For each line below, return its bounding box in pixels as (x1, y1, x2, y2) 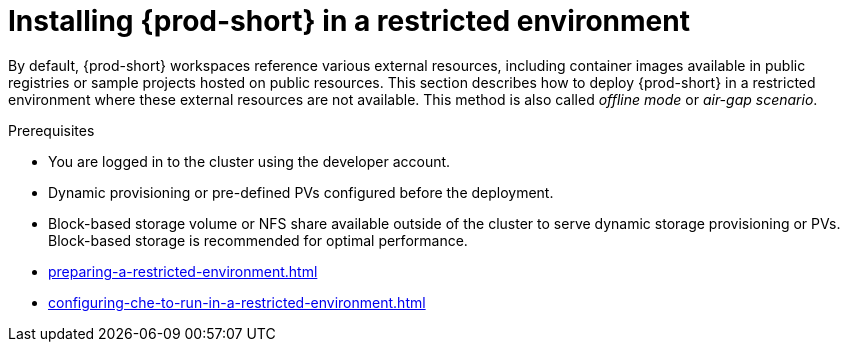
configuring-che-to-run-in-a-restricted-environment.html (48, 293, 426, 311)
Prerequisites (8, 121, 95, 139)
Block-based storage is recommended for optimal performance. (48, 231, 468, 249)
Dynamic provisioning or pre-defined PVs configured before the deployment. (48, 183, 554, 201)
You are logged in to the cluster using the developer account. (48, 152, 451, 170)
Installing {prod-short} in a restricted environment (8, 4, 690, 38)
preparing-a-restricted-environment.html (48, 262, 318, 280)
